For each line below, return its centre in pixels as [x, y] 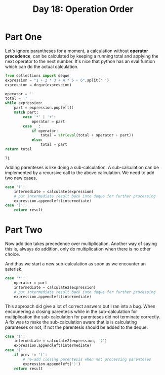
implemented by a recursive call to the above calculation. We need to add [80, 173]
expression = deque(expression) [38, 85]
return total [19, 149]
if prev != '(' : [31, 355]
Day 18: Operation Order [83, 9]
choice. [13, 254]
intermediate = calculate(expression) [54, 191]
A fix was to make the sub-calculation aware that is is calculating [71, 322]
